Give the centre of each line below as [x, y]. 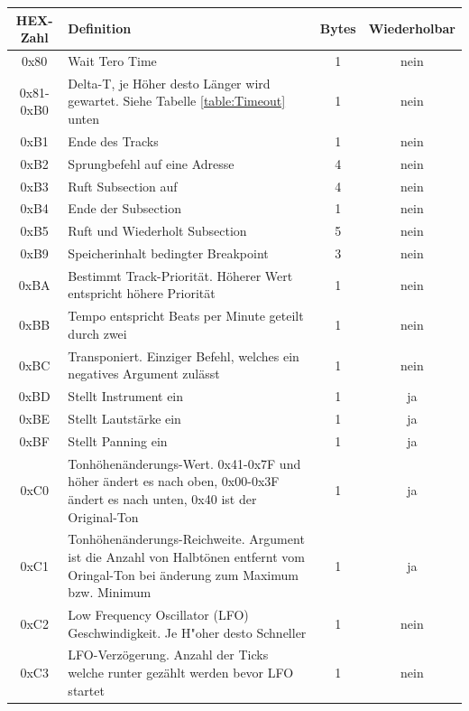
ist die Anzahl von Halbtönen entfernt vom [186, 556]
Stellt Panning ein [118, 440]
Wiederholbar [412, 28]
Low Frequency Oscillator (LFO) [158, 614]
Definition [100, 28]
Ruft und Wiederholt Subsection [157, 231]
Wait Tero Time [112, 60]
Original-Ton [103, 516]
